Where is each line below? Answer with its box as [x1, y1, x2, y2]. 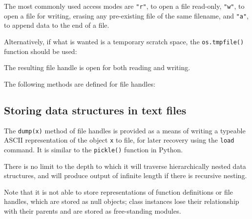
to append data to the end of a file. [4, 20, 109, 30]
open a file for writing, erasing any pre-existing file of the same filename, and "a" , [4, 10, 249, 20]
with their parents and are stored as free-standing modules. [4, 205, 181, 216]
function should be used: [4, 46, 77, 56]
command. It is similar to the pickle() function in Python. [4, 144, 183, 154]
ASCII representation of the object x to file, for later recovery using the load [4, 135, 234, 145]
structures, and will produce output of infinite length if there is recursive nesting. [4, 170, 247, 181]
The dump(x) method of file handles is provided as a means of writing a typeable [4, 125, 246, 135]
